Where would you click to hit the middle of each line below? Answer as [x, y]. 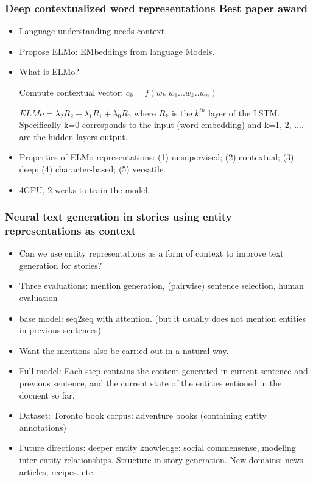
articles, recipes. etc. [57, 471]
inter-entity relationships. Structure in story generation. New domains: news [161, 460]
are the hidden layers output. [73, 136]
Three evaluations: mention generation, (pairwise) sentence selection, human [161, 285]
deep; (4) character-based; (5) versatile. [92, 168]
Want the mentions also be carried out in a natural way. [124, 350]
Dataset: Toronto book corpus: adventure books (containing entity [143, 415]
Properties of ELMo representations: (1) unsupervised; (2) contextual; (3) [156, 157]
